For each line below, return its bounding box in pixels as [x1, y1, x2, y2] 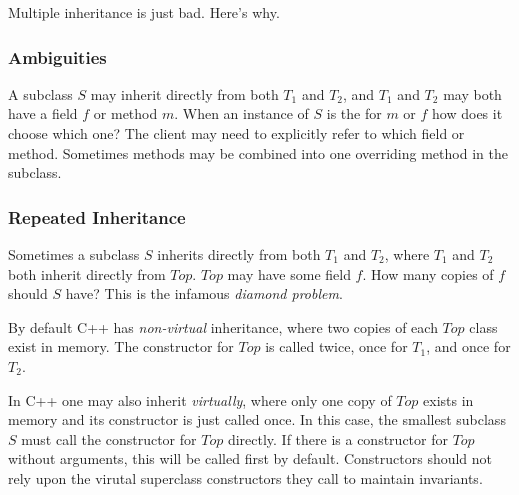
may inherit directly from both [90, 83, 279, 104]
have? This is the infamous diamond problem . [65, 283, 343, 304]
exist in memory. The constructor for [8, 336, 234, 357]
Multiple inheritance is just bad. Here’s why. [8, 2, 280, 22]
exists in [423, 389, 474, 410]
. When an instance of [174, 103, 309, 124]
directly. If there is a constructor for [227, 428, 448, 449]
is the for [326, 103, 382, 124]
